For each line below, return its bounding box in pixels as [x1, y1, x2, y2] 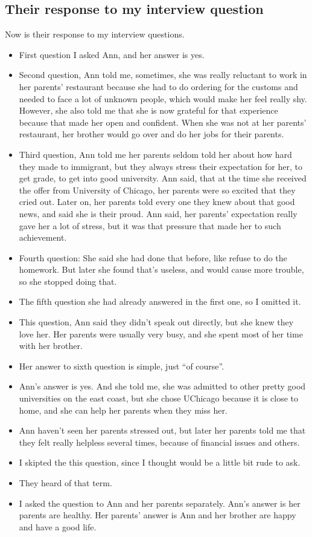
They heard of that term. [19, 477, 112, 489]
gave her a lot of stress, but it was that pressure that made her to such [19, 219, 281, 232]
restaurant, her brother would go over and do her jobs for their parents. [19, 128, 284, 140]
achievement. [19, 231, 67, 244]
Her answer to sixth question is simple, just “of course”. [19, 359, 224, 372]
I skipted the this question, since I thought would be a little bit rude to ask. [19, 456, 301, 469]
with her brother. [19, 339, 83, 352]
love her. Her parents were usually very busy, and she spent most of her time [19, 327, 303, 340]
